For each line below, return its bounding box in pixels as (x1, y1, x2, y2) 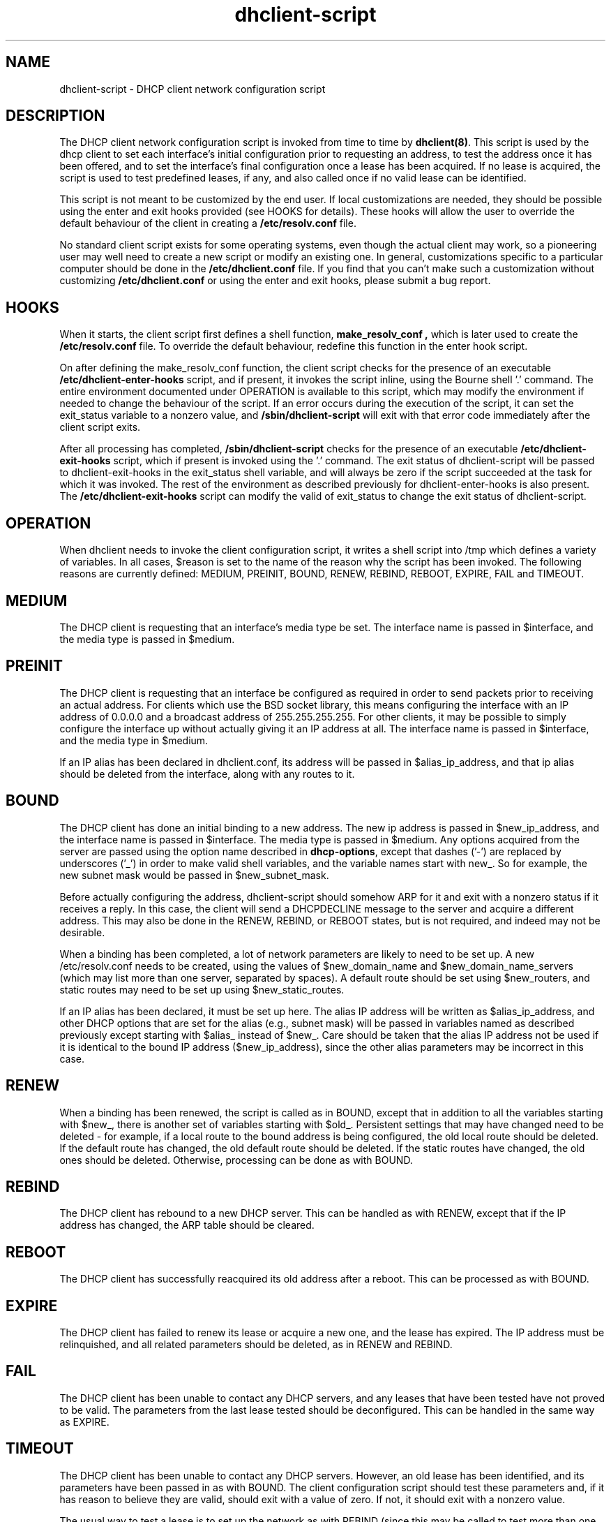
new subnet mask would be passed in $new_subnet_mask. (59, 869, 329, 881)
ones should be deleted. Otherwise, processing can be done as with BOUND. (59, 1153, 413, 1166)
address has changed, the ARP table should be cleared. (59, 1219, 315, 1232)
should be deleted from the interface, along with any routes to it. (59, 767, 355, 780)
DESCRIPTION (6, 107, 105, 125)
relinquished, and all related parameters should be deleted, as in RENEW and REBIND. (59, 1338, 453, 1351)
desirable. (59, 926, 105, 938)
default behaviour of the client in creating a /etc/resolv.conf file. (59, 217, 356, 230)
